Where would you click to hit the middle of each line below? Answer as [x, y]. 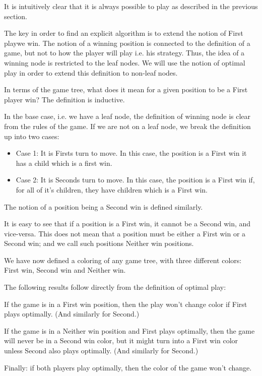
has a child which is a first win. [64, 163]
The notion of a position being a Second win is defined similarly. [104, 206]
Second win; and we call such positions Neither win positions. [99, 243]
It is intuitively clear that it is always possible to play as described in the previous [131, 6]
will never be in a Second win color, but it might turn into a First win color [121, 340]
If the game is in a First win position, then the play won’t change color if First [126, 304]
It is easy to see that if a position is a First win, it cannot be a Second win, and [127, 224]
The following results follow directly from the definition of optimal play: [115, 287]
